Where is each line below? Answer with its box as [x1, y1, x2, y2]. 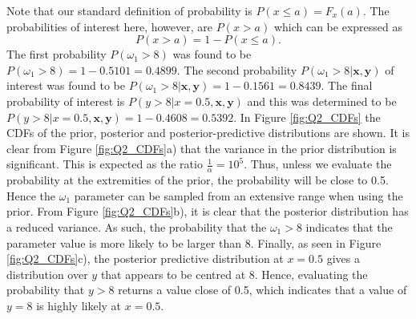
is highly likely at [36, 297, 122, 313]
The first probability [6, 46, 107, 63]
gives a [326, 250, 360, 267]
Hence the [6, 187, 56, 204]
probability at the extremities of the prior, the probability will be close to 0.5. [6, 172, 389, 188]
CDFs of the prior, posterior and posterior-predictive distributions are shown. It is [6, 124, 410, 141]
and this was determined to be [247, 92, 397, 109]
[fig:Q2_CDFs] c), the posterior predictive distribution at [6, 250, 284, 267]
